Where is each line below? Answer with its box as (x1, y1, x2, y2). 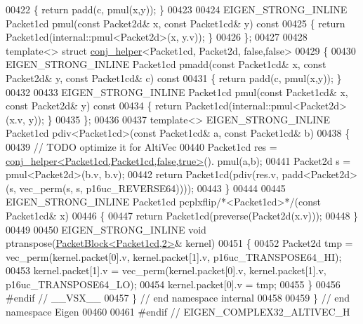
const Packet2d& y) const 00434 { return (6, 98, 183, 113)
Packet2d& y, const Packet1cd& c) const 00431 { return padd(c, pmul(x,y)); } (6, 70, 342, 85)
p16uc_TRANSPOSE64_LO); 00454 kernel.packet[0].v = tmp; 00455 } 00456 (6, 276, 341, 291)
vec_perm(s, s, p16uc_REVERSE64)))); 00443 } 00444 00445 (19, 180, 286, 195)
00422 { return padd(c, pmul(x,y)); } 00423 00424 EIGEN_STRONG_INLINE (6, 2, 348, 16)
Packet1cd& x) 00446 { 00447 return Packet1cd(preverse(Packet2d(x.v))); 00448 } (6, 208, 359, 222)
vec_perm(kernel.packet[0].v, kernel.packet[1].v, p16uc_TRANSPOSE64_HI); (6, 249, 342, 264)
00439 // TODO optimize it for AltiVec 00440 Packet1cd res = (6, 139, 277, 154)
